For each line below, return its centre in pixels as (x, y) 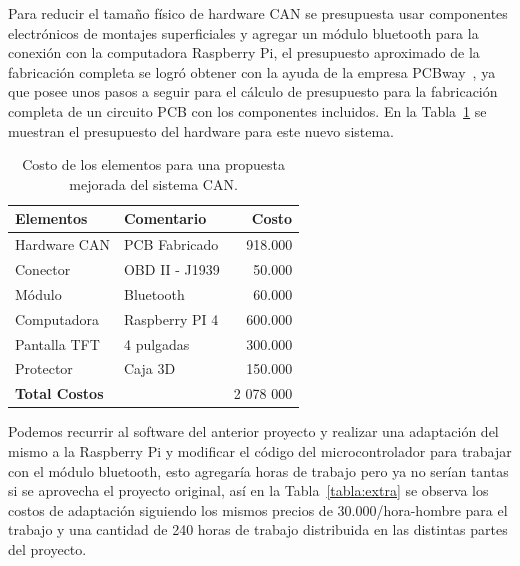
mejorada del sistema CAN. (153, 183)
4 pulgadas (156, 343)
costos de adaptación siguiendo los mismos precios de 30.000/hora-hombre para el (258, 509)
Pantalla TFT (57, 343)
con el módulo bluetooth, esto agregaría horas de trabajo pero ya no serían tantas (258, 470)
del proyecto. (47, 548)
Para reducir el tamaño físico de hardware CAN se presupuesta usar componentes (258, 13)
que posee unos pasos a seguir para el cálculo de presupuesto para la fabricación (253, 91)
